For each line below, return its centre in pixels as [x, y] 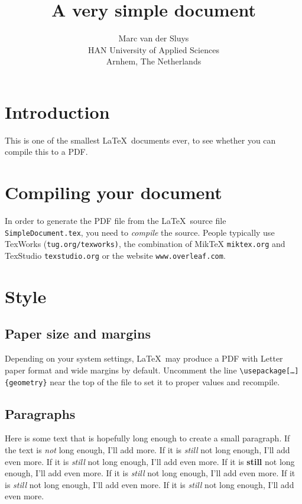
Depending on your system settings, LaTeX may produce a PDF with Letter [144, 358]
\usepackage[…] [269, 371]
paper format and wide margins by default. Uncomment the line [121, 370]
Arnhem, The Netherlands [154, 61]
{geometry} [26, 383]
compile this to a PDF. [46, 152]
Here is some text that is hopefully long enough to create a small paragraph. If [147, 438]
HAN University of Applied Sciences [154, 49]
